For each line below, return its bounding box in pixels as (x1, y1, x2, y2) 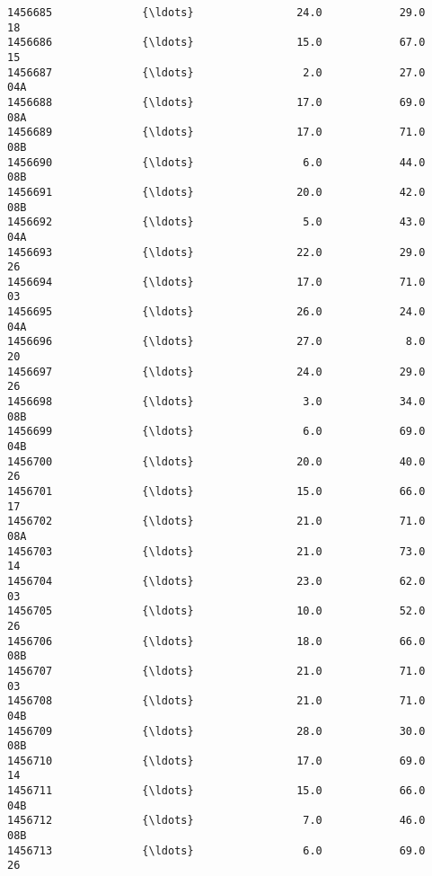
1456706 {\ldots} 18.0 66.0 (7, 634, 426, 648)
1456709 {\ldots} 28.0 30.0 (7, 724, 426, 738)
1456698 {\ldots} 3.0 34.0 (7, 395, 426, 409)
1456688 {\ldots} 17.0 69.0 (7, 95, 426, 109)
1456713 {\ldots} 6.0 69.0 (7, 844, 426, 857)
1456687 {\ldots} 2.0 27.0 (7, 66, 426, 79)
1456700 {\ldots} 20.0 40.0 (7, 455, 426, 468)
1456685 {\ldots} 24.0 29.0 (7, 6, 426, 19)
